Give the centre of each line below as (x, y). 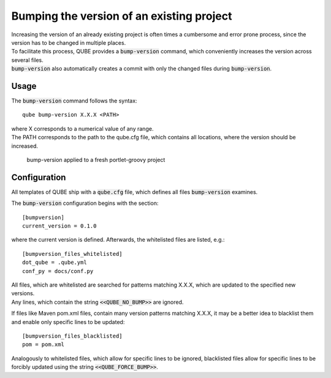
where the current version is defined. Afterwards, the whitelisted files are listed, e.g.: (118, 240)
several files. (28, 60)
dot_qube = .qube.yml (55, 263)
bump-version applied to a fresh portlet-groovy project (96, 160)
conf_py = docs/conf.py (58, 271)
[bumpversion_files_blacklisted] (72, 336)
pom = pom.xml (43, 345)
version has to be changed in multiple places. (69, 42)
